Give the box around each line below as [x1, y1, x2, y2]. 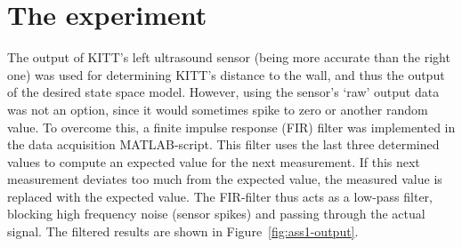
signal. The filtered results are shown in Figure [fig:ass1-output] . [7, 222, 359, 241]
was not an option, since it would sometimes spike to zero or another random [7, 100, 428, 118]
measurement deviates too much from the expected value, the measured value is [7, 170, 442, 188]
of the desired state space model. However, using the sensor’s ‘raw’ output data [7, 83, 440, 101]
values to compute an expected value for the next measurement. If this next [7, 152, 420, 171]
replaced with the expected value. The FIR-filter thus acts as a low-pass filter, [7, 187, 434, 205]
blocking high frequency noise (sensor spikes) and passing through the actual [7, 204, 426, 223]
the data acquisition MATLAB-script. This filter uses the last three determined [7, 135, 440, 154]
